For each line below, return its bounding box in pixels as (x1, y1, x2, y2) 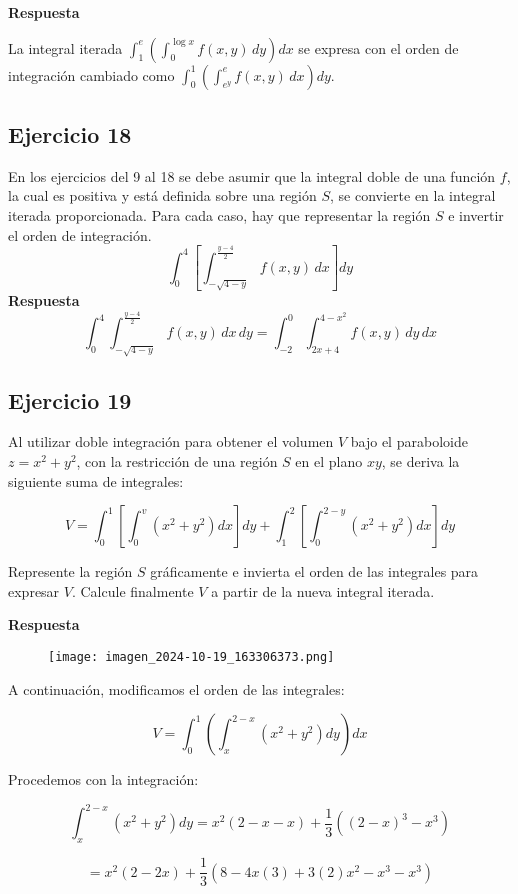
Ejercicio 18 (8, 118, 132, 149)
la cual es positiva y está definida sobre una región (8, 185, 317, 206)
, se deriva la (381, 451, 460, 472)
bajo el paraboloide (350, 431, 468, 452)
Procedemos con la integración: (8, 769, 199, 790)
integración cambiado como (8, 64, 175, 85)
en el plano (295, 451, 363, 472)
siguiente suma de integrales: (8, 470, 184, 491)
